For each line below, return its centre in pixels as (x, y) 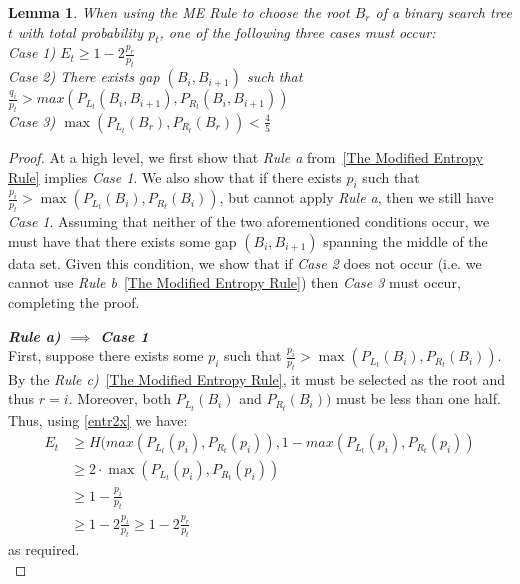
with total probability (81, 31)
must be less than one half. (418, 398)
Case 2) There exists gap (84, 76)
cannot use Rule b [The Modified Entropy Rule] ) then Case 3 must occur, (234, 282)
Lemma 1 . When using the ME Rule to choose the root (179, 12)
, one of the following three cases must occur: (297, 31)
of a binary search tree (444, 12)
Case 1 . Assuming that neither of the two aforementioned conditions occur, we (249, 221)
